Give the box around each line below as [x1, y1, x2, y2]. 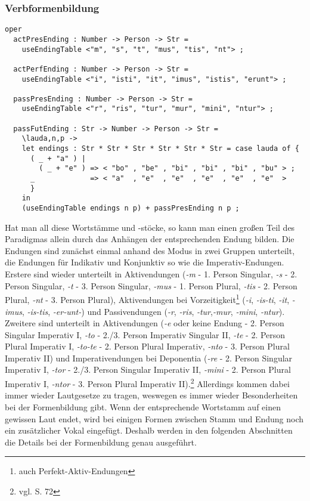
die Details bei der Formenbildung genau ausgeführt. [5, 435, 197, 448]
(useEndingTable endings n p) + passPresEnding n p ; [21, 204, 240, 213]
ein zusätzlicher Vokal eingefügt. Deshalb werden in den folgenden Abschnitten [5, 424, 293, 437]
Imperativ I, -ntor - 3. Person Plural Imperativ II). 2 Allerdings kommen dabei [5, 376, 290, 389]
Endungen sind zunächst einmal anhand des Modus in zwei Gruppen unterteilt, [5, 244, 295, 256]
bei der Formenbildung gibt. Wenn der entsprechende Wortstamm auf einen [5, 400, 281, 413]
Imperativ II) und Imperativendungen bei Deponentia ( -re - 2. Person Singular [5, 351, 293, 364]
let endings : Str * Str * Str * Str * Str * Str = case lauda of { [21, 144, 299, 153]
